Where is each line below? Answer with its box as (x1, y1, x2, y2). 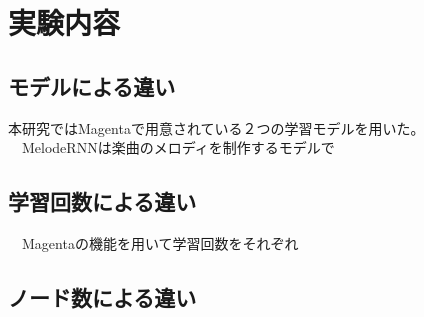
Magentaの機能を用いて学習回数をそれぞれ (21, 232, 299, 253)
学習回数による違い (8, 186, 197, 217)
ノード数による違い (8, 281, 197, 312)
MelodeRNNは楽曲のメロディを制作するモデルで (21, 137, 335, 158)
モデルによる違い (8, 70, 176, 101)
